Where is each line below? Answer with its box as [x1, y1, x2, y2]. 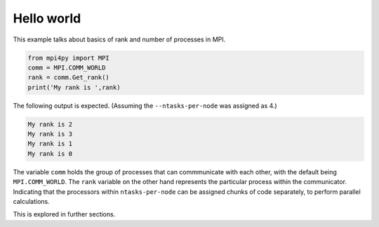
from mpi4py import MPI [27, 53, 110, 62]
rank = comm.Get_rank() [27, 74, 110, 82]
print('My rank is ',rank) [27, 83, 121, 91]
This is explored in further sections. [13, 210, 116, 219]
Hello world [13, 11, 81, 26]
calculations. [13, 197, 50, 205]
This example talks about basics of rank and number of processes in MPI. [13, 35, 226, 44]
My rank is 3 [27, 130, 73, 138]
